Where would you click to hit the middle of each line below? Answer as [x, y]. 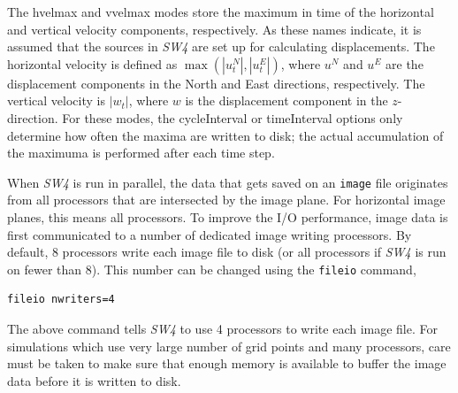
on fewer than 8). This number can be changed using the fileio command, [212, 269]
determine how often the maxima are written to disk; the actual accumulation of [225, 135]
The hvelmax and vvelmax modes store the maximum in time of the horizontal [221, 12]
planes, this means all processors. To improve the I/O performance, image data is [228, 217]
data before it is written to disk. [94, 380]
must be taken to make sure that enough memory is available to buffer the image [227, 363]
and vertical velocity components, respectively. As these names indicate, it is [214, 29]
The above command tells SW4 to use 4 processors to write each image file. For [222, 329]
